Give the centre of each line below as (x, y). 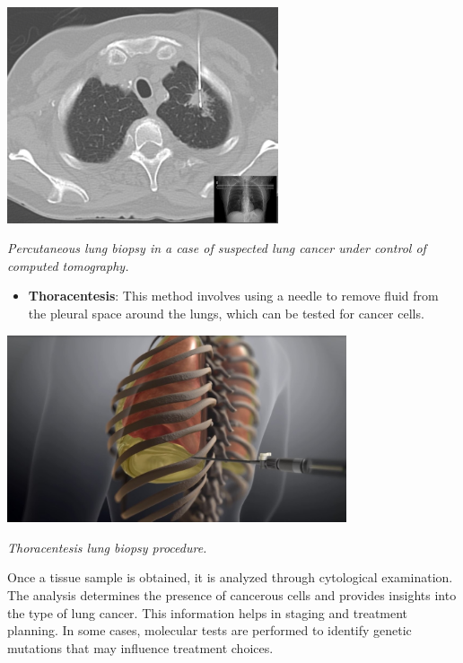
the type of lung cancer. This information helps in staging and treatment (208, 612)
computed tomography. (68, 265)
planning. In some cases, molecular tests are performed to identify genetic (210, 630)
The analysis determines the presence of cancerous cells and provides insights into (232, 594)
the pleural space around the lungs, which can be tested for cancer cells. (226, 314)
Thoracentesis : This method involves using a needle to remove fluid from (233, 296)
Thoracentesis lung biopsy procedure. (107, 547)
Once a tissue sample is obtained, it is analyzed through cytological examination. (230, 577)
